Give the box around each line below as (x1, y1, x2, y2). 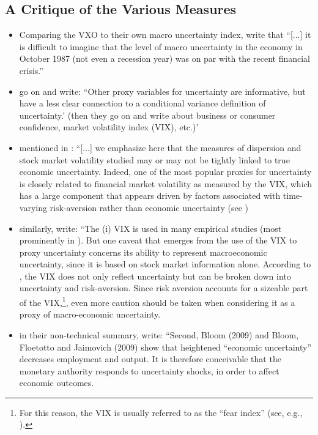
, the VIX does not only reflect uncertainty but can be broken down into (19, 269, 291, 282)
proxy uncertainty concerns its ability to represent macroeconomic (19, 245, 267, 258)
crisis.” (19, 64, 43, 76)
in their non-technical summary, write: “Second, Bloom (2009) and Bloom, (19, 328, 299, 341)
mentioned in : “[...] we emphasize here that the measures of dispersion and (19, 141, 301, 154)
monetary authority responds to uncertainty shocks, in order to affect (19, 364, 279, 377)
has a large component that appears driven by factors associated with (19, 189, 281, 202)
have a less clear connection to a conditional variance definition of (19, 97, 266, 110)
